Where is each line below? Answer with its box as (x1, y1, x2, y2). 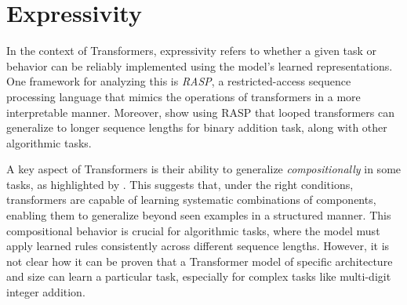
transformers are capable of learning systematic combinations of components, (6, 191, 376, 208)
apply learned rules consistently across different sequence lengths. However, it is (6, 238, 390, 254)
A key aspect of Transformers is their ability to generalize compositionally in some (6, 161, 402, 177)
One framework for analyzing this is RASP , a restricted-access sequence (6, 73, 351, 89)
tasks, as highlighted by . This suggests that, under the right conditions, (6, 176, 354, 192)
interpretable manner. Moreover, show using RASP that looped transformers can (6, 103, 394, 120)
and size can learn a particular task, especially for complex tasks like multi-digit (6, 268, 391, 285)
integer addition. (6, 284, 85, 300)
